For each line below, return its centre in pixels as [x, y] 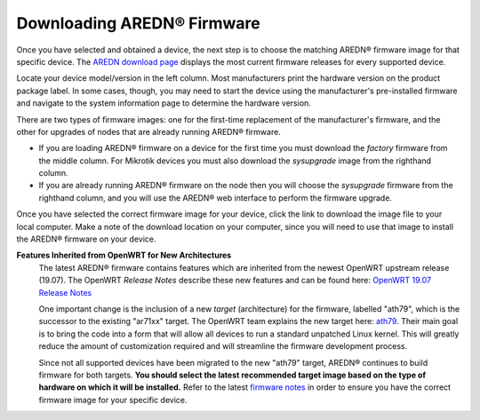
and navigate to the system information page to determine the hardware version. [164, 103]
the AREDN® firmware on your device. [86, 239]
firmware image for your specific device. [113, 400]
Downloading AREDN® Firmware [139, 23]
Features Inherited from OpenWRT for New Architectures [124, 255]
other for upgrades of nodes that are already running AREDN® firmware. [149, 131]
